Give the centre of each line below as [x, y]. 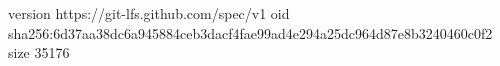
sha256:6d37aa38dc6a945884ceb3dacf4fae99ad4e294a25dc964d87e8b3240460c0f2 [250, 32]
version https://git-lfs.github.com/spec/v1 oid [149, 13]
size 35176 [39, 52]
